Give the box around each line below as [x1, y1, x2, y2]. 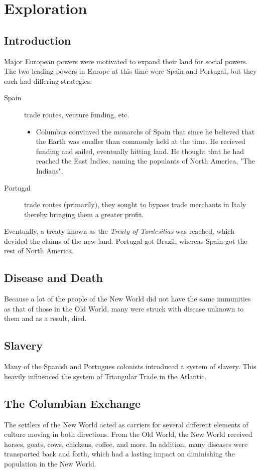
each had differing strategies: [4, 75, 92, 86]
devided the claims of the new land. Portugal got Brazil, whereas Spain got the [4, 235, 247, 246]
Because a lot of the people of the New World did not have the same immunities [4, 293, 251, 304]
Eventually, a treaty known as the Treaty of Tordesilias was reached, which [4, 226, 234, 236]
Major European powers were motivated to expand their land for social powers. [4, 56, 248, 66]
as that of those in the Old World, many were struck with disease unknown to [4, 303, 244, 313]
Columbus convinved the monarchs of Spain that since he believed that [36, 126, 255, 136]
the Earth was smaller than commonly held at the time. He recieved [36, 136, 245, 146]
